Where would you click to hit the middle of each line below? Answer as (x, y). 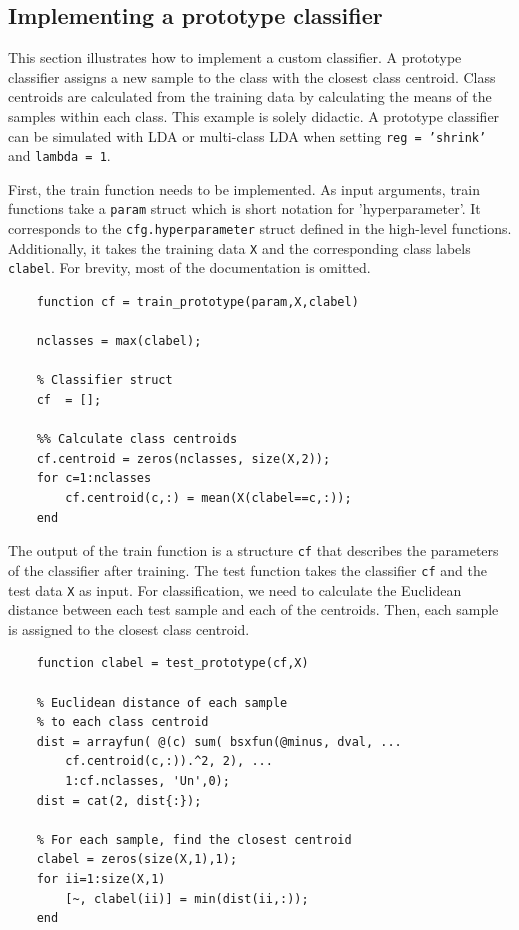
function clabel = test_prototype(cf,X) (172, 663)
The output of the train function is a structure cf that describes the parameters (253, 550)
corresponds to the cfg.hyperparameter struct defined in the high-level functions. (260, 228)
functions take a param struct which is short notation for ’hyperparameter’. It (244, 208)
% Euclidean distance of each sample (162, 702)
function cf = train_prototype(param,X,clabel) (197, 302)
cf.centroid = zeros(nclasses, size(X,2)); (183, 458)
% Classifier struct (104, 380)
